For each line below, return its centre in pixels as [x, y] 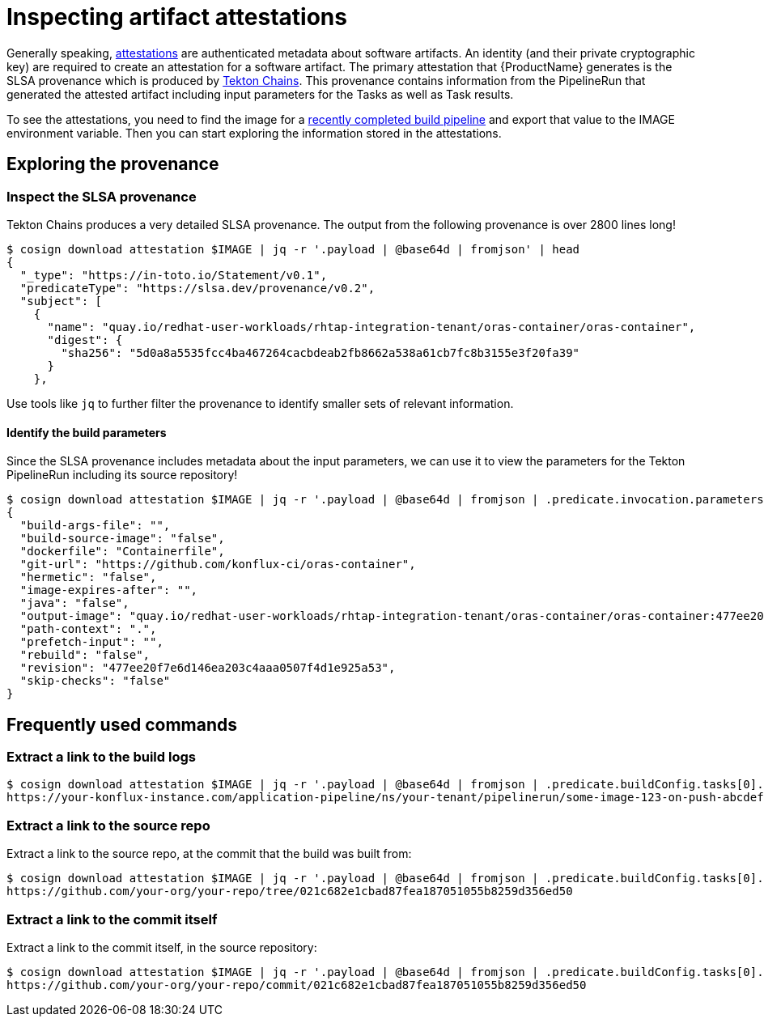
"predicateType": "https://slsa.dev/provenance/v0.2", [197, 288]
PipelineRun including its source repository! [122, 475]
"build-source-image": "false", [122, 539]
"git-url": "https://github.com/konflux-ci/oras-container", [218, 565]
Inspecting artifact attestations [177, 17]
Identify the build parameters [87, 432]
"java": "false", [74, 603]
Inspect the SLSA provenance [102, 196]
